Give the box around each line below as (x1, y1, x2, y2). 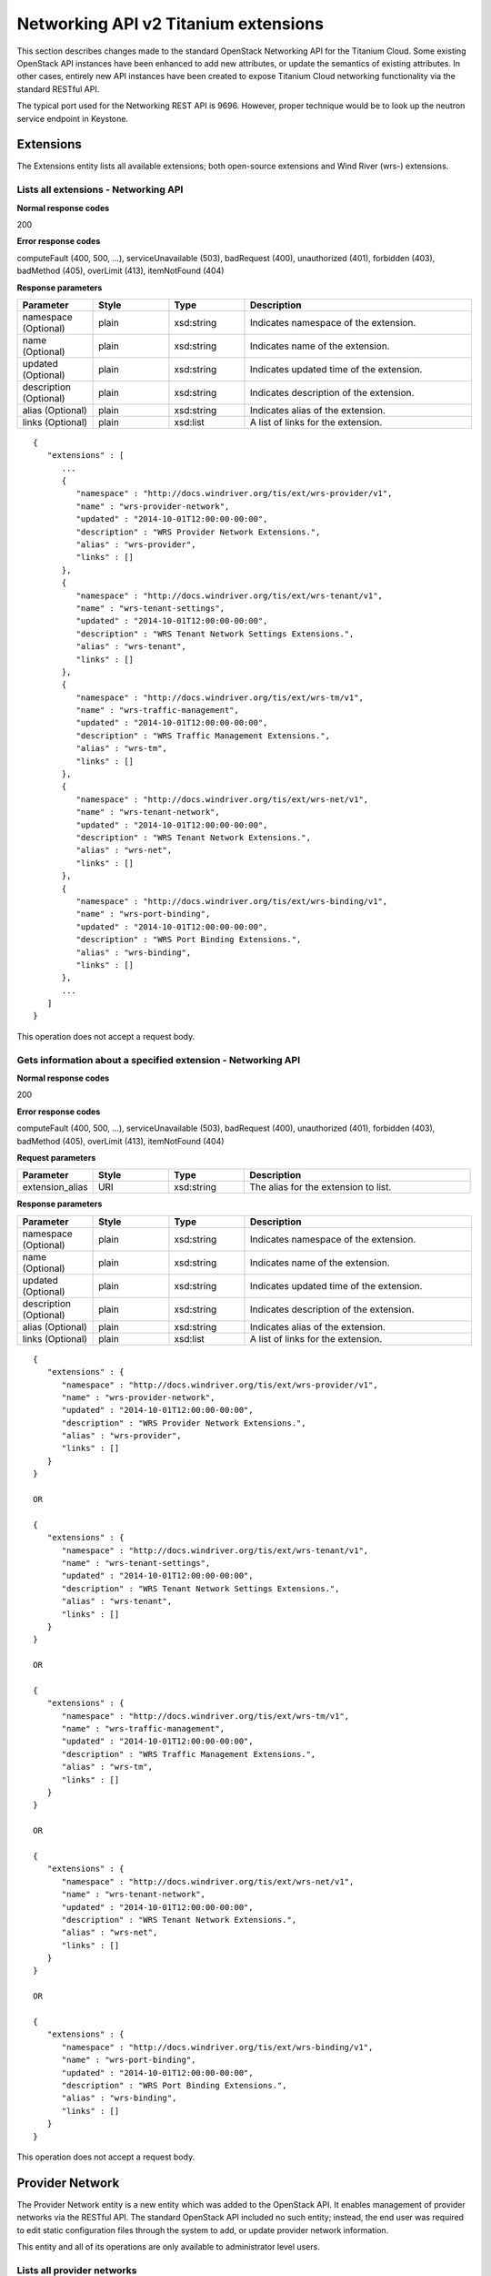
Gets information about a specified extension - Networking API (16, 1053, 301, 1066)
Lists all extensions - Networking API (16, 183, 184, 196)
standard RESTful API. (16, 83, 100, 95)
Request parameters (16, 1152, 96, 1163)
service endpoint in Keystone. (16, 113, 129, 124)
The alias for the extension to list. (249, 1181, 392, 1194)
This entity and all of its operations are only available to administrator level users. (16, 2241, 320, 2252)
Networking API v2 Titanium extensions (16, 14, 325, 34)
